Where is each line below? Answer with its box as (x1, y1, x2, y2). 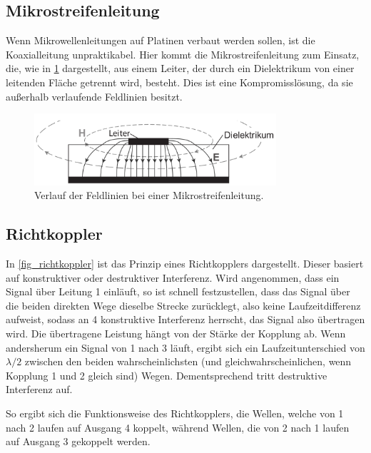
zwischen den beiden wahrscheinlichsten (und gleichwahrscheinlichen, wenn (24, 354, 352, 369)
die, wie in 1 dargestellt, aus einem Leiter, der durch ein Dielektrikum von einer (6, 61, 355, 76)
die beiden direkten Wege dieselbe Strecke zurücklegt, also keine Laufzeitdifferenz (6, 297, 361, 312)
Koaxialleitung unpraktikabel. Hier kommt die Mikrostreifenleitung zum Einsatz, (6, 46, 360, 61)
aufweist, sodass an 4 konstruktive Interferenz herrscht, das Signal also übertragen (6, 312, 365, 327)
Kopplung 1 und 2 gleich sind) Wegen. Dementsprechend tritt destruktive (6, 367, 327, 382)
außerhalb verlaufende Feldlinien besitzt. (6, 88, 183, 103)
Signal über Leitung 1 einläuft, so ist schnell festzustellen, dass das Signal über (6, 284, 350, 299)
